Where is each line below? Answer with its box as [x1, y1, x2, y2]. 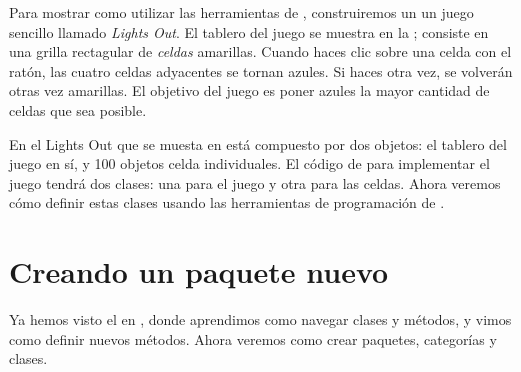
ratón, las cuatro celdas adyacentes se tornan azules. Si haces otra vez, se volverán [9, 60, 513, 81]
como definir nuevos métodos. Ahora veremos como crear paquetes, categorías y [9, 328, 497, 349]
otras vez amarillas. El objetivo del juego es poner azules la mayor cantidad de [9, 80, 490, 101]
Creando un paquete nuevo [9, 251, 389, 292]
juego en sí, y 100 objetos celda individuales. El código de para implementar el [9, 153, 490, 174]
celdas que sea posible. [9, 99, 147, 120]
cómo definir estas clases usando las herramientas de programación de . [9, 192, 445, 213]
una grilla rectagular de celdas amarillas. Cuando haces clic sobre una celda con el [9, 41, 512, 62]
